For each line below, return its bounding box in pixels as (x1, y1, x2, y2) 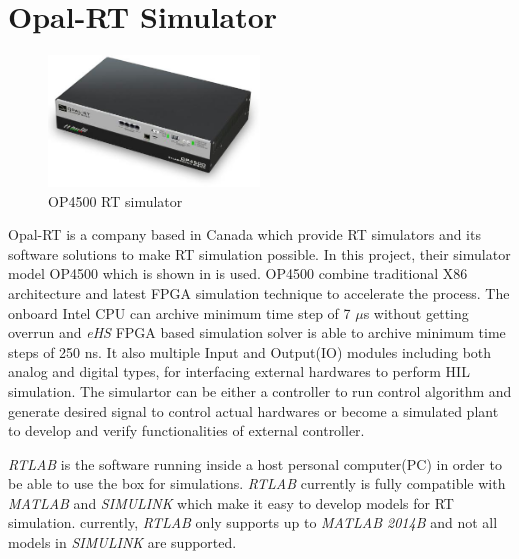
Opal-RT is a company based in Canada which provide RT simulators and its (8, 224, 481, 245)
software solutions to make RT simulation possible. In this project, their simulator (8, 243, 511, 264)
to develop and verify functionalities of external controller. (8, 420, 365, 441)
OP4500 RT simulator (48, 190, 183, 211)
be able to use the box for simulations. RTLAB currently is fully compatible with (8, 473, 506, 494)
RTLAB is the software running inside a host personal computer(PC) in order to (8, 453, 502, 474)
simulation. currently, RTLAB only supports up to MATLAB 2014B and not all (8, 512, 498, 533)
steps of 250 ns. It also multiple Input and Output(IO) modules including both (8, 341, 492, 362)
